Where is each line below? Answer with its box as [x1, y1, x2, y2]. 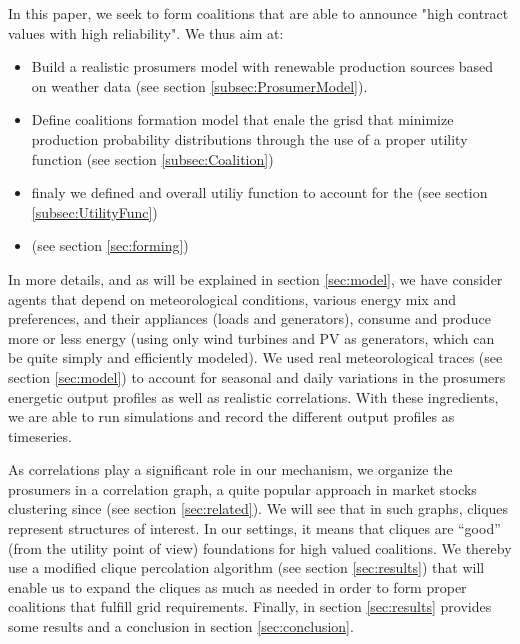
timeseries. [8, 425, 72, 446]
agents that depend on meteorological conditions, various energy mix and [8, 288, 456, 309]
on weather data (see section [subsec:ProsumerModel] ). [31, 75, 368, 96]
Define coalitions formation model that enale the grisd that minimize [31, 109, 454, 130]
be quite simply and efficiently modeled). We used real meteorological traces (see [8, 347, 503, 368]
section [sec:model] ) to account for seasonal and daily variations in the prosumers [8, 366, 506, 387]
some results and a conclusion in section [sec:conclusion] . [8, 616, 354, 637]
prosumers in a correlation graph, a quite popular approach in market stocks [8, 478, 477, 499]
